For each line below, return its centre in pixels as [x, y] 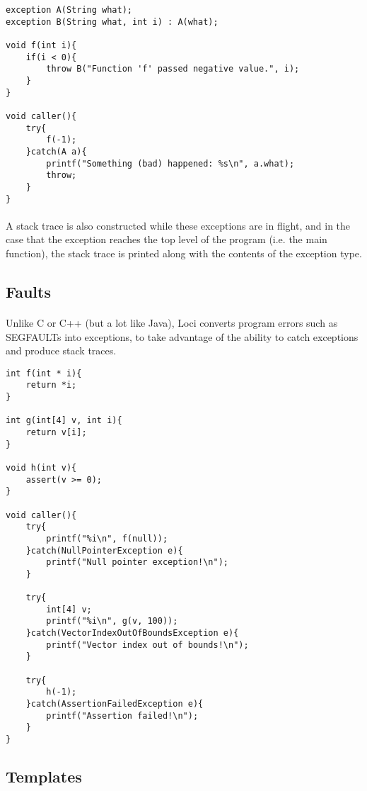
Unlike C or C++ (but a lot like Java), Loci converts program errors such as [172, 322]
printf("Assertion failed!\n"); [122, 716]
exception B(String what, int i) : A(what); [112, 22]
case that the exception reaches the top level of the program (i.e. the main [167, 239]
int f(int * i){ [44, 373]
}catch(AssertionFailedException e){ [115, 704]
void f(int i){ [41, 45]
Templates [44, 776]
